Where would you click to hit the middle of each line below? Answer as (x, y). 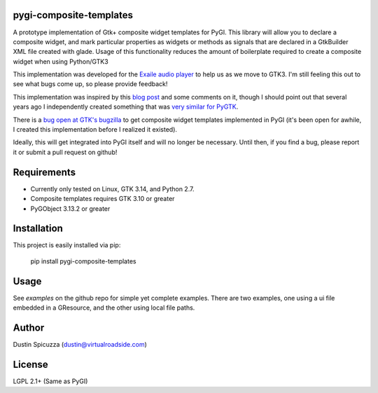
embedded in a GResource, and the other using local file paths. (104, 308)
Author (29, 327)
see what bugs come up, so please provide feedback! (90, 84)
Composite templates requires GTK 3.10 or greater (103, 199)
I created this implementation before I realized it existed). (95, 130)
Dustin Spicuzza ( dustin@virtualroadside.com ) (80, 344)
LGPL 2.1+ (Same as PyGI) (50, 381)
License (30, 364)
